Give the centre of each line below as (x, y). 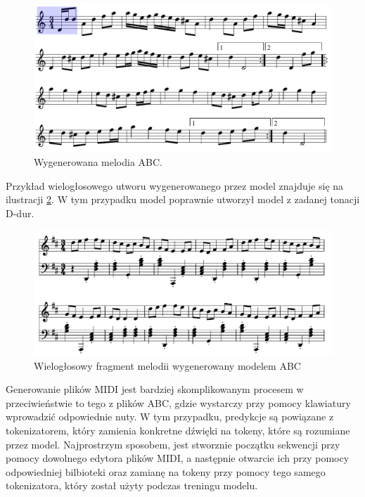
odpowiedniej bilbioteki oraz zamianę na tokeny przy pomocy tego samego (166, 471)
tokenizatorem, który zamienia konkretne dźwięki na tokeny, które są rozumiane (178, 431)
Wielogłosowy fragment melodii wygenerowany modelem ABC (167, 365)
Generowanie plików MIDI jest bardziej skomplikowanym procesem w (155, 389)
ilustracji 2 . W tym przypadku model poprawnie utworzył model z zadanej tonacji (183, 199)
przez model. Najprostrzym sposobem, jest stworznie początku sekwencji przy (173, 444)
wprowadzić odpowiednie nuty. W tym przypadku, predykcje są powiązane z (170, 417)
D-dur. (20, 213)
